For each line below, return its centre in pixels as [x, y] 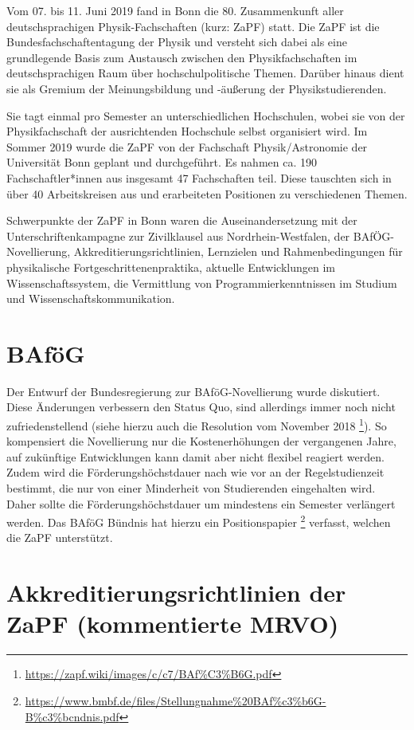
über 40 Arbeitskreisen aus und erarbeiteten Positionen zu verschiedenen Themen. [207, 193]
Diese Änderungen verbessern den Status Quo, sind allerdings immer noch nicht [201, 407]
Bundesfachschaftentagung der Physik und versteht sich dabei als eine [177, 42]
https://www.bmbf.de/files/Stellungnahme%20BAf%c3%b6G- [176, 700]
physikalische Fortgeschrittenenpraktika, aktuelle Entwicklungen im [171, 267]
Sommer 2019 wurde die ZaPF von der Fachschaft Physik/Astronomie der [187, 146]
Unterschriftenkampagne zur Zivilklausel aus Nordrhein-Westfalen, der [178, 235]
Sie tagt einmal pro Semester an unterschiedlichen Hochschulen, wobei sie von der [206, 115]
